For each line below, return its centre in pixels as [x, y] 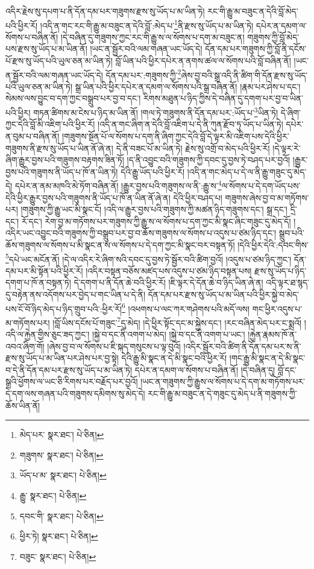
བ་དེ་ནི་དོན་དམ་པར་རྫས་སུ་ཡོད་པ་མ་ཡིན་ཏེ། [69, 369]
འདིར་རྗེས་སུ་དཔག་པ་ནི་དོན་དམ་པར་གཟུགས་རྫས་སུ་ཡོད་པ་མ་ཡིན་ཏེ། [105, 11]
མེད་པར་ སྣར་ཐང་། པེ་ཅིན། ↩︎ [62, 435]
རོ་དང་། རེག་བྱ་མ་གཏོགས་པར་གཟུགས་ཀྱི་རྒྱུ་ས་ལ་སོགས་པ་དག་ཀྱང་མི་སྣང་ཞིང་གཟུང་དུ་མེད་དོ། [156, 221]
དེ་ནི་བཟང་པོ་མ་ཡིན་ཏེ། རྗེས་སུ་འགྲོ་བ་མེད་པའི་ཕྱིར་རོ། [193, 148]
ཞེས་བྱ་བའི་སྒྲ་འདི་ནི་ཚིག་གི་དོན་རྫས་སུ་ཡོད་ [244, 75]
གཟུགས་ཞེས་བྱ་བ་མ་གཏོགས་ [267, 197]
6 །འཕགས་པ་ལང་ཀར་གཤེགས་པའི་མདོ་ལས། [186, 307]
